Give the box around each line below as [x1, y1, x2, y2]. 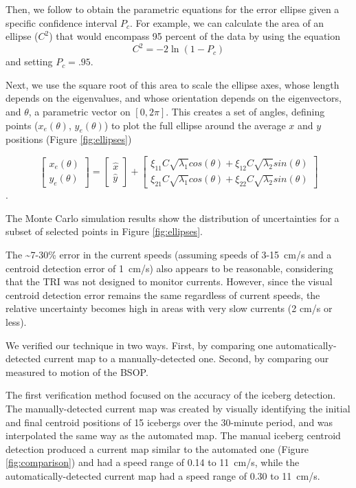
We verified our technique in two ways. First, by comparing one [5, 337, 273, 352]
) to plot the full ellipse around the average [104, 118, 286, 132]
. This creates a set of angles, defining [166, 104, 325, 119]
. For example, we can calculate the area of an [129, 15, 324, 30]
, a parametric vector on [28, 104, 131, 119]
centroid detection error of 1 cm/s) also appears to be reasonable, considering [5, 260, 333, 275]
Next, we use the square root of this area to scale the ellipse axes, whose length [5, 77, 340, 91]
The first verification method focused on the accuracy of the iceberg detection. [5, 388, 336, 402]
